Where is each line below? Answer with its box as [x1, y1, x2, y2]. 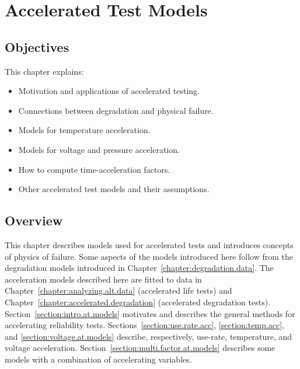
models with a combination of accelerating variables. [5, 353, 192, 365]
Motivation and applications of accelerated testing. [18, 85, 200, 97]
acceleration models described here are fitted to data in [5, 273, 202, 285]
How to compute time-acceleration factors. [18, 163, 170, 175]
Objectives [5, 37, 69, 55]
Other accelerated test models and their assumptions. [18, 183, 210, 195]
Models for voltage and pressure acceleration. [18, 143, 180, 155]
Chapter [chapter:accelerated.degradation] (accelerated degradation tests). [5, 295, 271, 308]
